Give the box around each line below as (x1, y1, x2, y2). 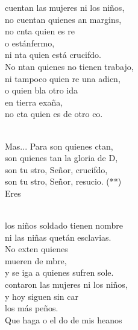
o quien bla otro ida (5, 84, 78, 97)
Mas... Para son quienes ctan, (5, 139, 113, 152)
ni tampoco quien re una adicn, (5, 72, 121, 84)
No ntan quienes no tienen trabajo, (5, 60, 134, 72)
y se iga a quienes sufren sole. (5, 266, 114, 279)
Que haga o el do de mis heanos (5, 313, 122, 326)
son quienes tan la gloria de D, (5, 151, 118, 164)
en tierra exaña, (5, 95, 63, 108)
